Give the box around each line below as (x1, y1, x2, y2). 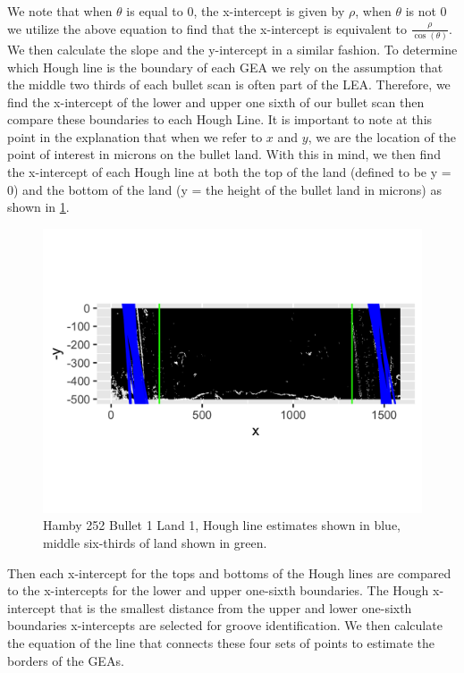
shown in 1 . (7, 198, 70, 216)
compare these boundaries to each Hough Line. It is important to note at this (7, 110, 433, 129)
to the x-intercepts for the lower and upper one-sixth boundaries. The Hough (7, 581, 429, 600)
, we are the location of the (308, 127, 456, 146)
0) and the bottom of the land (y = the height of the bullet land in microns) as (7, 180, 442, 198)
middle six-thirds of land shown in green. (43, 534, 267, 552)
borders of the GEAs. (7, 651, 124, 669)
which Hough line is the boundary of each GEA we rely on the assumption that (7, 57, 443, 76)
